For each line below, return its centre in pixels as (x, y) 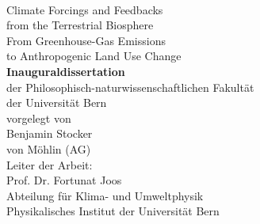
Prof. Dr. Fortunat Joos (64, 180)
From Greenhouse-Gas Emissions (86, 40)
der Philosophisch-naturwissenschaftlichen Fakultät (130, 87)
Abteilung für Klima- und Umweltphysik (105, 195)
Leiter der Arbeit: (50, 164)
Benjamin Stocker (50, 133)
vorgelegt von (39, 118)
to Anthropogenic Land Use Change (94, 56)
